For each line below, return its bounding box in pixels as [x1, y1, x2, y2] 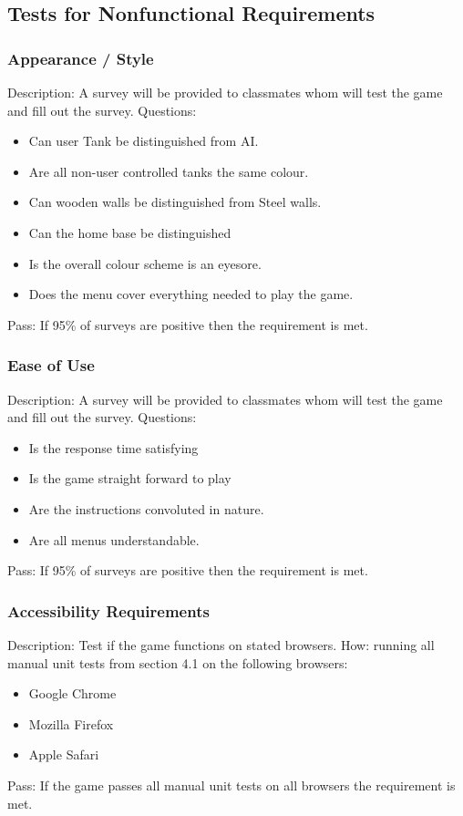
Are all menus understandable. [28, 530, 200, 549]
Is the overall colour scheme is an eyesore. [28, 253, 262, 273]
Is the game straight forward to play [28, 469, 231, 488]
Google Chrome [28, 684, 117, 703]
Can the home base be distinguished [28, 222, 231, 242]
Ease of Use [7, 354, 95, 377]
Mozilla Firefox [28, 714, 114, 733]
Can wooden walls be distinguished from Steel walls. [28, 192, 322, 212]
